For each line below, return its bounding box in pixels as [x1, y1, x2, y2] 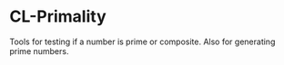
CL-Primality [9, 6, 106, 27]
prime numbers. [9, 45, 69, 56]
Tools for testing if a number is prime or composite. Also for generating [9, 36, 276, 47]
